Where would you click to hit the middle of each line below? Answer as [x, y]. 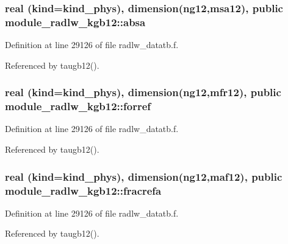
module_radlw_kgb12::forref [78, 106]
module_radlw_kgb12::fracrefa [83, 190]
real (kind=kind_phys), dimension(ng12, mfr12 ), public [143, 92]
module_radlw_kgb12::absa [75, 22]
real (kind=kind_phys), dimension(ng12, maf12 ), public [144, 176]
